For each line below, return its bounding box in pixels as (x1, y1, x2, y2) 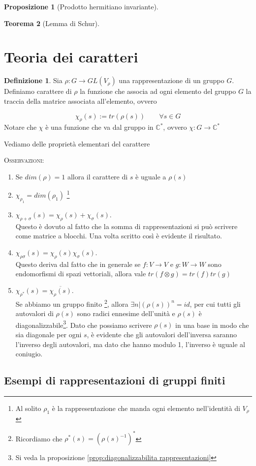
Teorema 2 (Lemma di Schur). (4, 18, 99, 28)
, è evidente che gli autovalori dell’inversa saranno (87, 329, 237, 339)
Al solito (15, 403, 41, 413)
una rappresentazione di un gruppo (119, 75, 224, 86)
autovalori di (15, 308, 54, 319)
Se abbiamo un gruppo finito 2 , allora (15, 297, 128, 309)
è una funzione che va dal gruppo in (45, 122, 154, 132)
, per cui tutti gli (190, 298, 241, 309)
